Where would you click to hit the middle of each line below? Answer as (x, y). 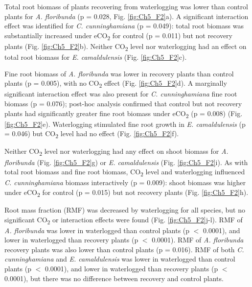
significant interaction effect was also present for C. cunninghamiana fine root (121, 94)
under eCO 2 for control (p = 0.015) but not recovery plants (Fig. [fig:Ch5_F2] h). (126, 192)
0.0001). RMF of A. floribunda (198, 240)
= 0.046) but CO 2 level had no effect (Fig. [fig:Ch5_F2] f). (92, 134)
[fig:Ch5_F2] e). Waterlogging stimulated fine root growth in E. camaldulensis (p (125, 124)
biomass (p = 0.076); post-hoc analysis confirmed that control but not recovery (123, 103)
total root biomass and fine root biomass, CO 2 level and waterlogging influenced (125, 172)
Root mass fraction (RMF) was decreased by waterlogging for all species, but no (125, 209)
